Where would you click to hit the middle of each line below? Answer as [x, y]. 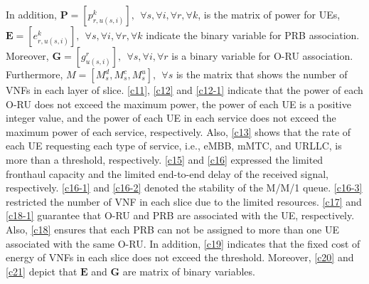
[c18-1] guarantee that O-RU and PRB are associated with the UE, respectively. [180, 215]
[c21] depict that [42, 271]
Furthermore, [34, 74]
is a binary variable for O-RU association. [262, 56]
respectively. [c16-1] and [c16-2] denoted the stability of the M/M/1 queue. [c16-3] [184, 188]
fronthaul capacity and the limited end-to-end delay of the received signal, [167, 173]
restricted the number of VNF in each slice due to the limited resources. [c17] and [184, 201]
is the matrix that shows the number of [262, 74]
